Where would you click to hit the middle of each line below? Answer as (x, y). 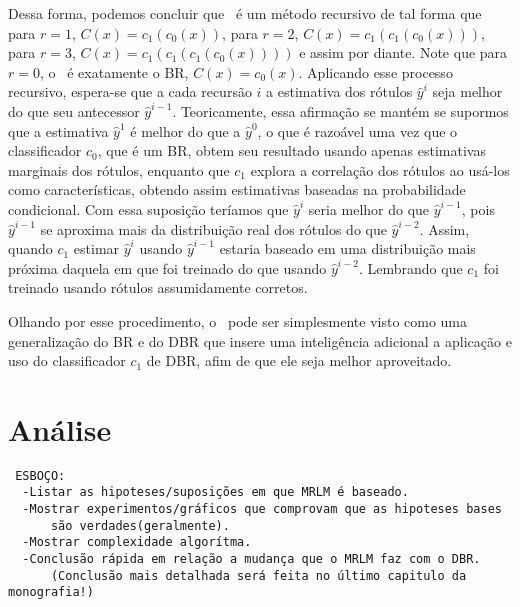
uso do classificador (67, 360)
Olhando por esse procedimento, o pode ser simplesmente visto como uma (238, 320)
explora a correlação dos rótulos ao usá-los (380, 169)
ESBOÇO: (40, 475)
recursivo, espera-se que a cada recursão (130, 91)
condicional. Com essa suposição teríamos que (148, 208)
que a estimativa (58, 130)
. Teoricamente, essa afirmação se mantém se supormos (340, 110)
